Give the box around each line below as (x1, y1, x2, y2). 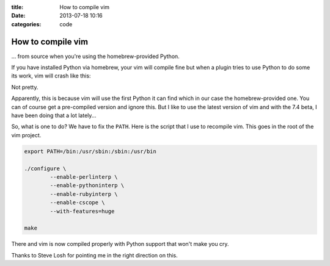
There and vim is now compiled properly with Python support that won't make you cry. (11, 240, 229, 248)
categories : (11, 20, 42, 27)
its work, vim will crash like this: (11, 72, 91, 79)
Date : (11, 12, 26, 20)
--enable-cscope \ (50, 199, 105, 206)
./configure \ (24, 165, 67, 172)
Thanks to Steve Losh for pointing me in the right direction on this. (11, 251, 178, 259)
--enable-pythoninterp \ (50, 182, 125, 189)
